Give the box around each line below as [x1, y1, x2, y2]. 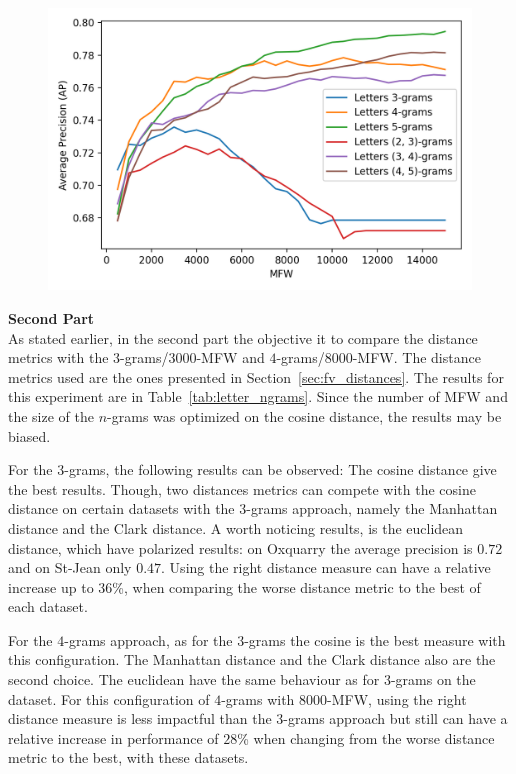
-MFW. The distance [352, 347, 481, 368]
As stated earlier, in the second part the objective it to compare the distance [8, 327, 478, 348]
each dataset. [8, 596, 88, 617]
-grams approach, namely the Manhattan [246, 498, 498, 519]
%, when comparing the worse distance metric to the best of [112, 576, 481, 597]
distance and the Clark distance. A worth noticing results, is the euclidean [8, 517, 464, 538]
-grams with [221, 688, 295, 709]
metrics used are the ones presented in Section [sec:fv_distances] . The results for [8, 366, 504, 387]
